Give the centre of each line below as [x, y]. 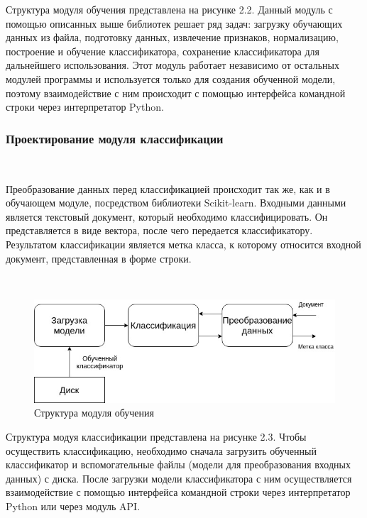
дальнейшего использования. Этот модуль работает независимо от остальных [172, 65]
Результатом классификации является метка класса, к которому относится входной [183, 244]
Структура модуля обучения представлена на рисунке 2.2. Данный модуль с [169, 9]
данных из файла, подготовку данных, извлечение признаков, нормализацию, [172, 37]
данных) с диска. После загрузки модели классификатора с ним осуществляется [179, 478]
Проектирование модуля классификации [115, 138]
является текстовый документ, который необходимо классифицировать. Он [167, 216]
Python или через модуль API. [73, 506]
